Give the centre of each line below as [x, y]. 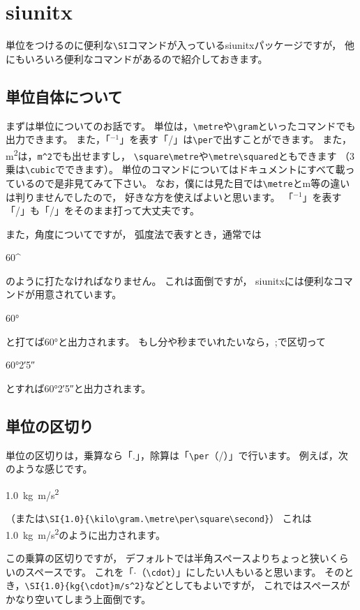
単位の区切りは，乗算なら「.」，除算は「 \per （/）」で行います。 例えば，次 [177, 455]
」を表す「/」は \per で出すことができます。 [219, 139]
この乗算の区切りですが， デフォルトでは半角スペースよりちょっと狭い [167, 558]
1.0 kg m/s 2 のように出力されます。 [85, 533]
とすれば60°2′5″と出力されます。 [78, 388]
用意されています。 [78, 294]
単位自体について [64, 96]
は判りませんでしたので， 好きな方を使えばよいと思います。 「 [150, 196]
